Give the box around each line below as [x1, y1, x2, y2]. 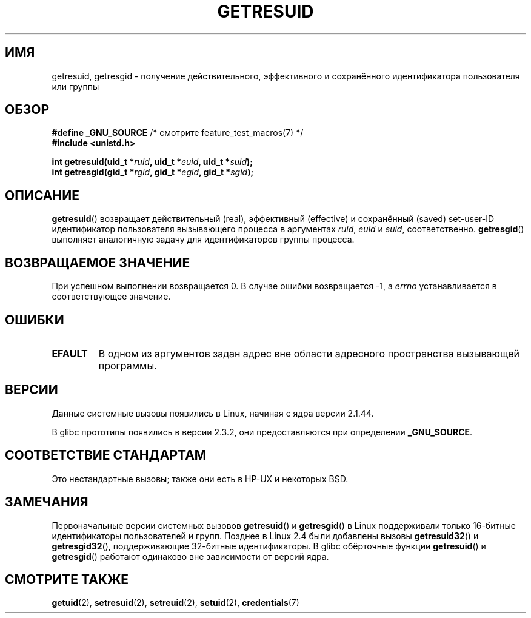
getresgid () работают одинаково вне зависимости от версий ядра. [52, 551, 329, 562]
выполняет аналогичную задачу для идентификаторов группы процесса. [52, 234, 355, 245]
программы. [98, 359, 157, 372]
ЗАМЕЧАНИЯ [5, 494, 88, 510]
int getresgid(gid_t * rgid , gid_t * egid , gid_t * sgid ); [52, 167, 254, 178]
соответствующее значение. [52, 291, 171, 302]
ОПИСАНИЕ [5, 187, 79, 203]
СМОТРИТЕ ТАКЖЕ [5, 571, 129, 587]
